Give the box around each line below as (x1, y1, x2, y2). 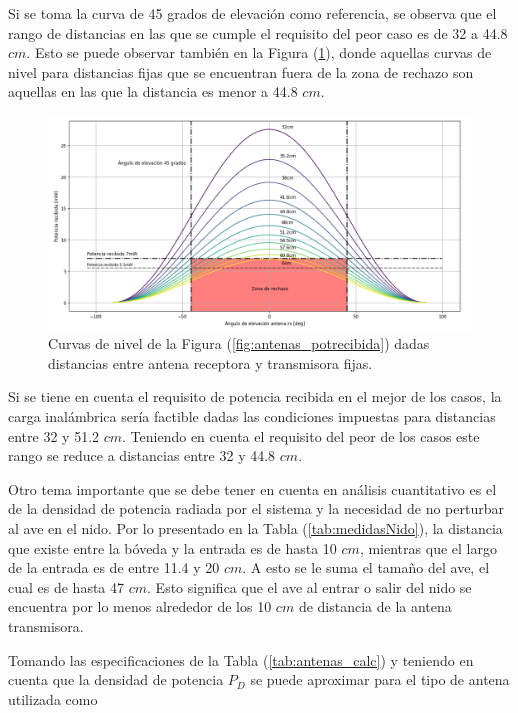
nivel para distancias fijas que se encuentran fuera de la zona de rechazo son (8, 61, 474, 82)
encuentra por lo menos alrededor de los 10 (8, 596, 272, 617)
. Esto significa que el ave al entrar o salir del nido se (147, 576, 472, 597)
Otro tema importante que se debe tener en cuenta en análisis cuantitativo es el (8, 478, 497, 499)
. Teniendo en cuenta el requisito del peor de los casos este (122, 425, 480, 446)
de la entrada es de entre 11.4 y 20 (8, 557, 220, 578)
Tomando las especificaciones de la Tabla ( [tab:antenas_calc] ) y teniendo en (8, 649, 474, 670)
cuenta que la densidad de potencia (8, 669, 224, 690)
